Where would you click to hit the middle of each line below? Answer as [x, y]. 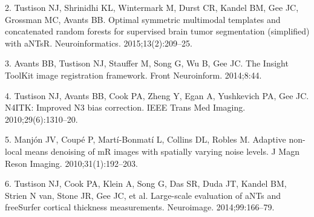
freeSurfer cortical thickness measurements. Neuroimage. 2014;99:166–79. [140, 207]
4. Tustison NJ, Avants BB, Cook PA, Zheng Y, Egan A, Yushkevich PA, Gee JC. [157, 95]
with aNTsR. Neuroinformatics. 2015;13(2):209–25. [99, 43]
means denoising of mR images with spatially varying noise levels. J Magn [162, 151]
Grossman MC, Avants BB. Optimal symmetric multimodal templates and [143, 19]
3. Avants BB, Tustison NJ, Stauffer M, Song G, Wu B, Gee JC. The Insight [147, 63]
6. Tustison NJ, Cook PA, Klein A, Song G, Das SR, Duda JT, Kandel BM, [146, 183]
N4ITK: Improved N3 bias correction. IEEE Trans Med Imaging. [125, 107]
